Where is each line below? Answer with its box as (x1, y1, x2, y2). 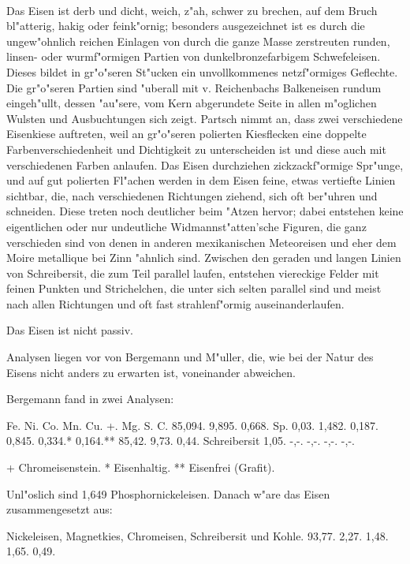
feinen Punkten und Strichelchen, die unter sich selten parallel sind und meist (6, 280, 382, 297)
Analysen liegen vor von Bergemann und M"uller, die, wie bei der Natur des (6, 349, 374, 365)
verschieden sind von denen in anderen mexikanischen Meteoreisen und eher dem (6, 233, 397, 250)
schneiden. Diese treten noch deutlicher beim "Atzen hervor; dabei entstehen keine (6, 203, 404, 219)
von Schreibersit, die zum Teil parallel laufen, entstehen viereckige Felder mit (6, 264, 379, 281)
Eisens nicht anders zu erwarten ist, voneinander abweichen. (6, 364, 296, 380)
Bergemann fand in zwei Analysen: (6, 390, 174, 407)
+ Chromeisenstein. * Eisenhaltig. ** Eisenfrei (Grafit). (6, 459, 275, 476)
